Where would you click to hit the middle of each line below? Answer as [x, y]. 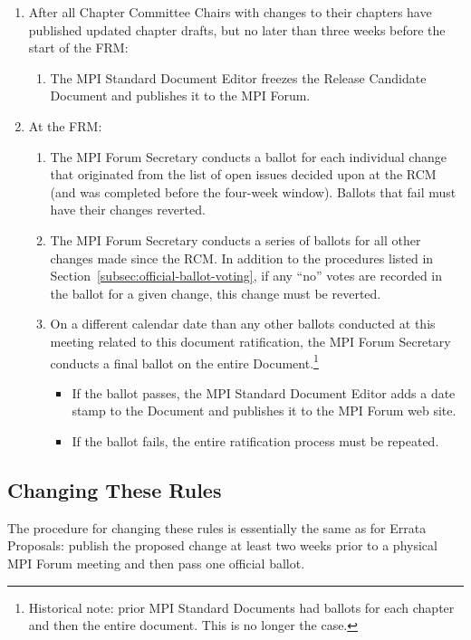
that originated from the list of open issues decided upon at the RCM [243, 174]
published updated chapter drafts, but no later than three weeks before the [237, 29]
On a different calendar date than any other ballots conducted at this [243, 324]
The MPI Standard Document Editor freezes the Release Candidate [238, 77]
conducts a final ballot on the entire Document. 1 [184, 361]
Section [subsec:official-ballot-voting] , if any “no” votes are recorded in [246, 276]
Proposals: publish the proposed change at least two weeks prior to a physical [222, 545]
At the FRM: [65, 125]
